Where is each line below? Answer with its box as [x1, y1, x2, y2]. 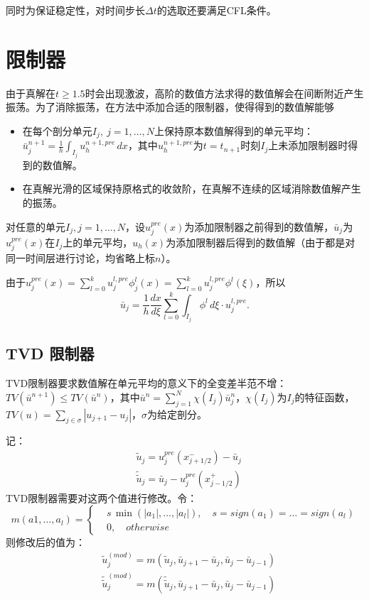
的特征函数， [294, 389, 355, 404]
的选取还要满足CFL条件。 [156, 3, 277, 17]
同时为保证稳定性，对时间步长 [6, 3, 145, 17]
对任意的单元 [6, 219, 65, 234]
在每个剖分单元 [22, 123, 92, 138]
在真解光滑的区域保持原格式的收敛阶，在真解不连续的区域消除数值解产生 [22, 181, 361, 196]
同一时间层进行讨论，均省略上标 [6, 251, 155, 266]
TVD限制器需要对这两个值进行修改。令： [6, 490, 198, 505]
